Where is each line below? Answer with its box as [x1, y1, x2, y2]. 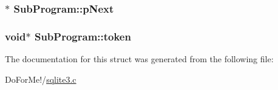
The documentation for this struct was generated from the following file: [5, 53, 274, 65]
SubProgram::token [34, 28, 131, 43]
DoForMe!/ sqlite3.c [5, 72, 76, 85]
